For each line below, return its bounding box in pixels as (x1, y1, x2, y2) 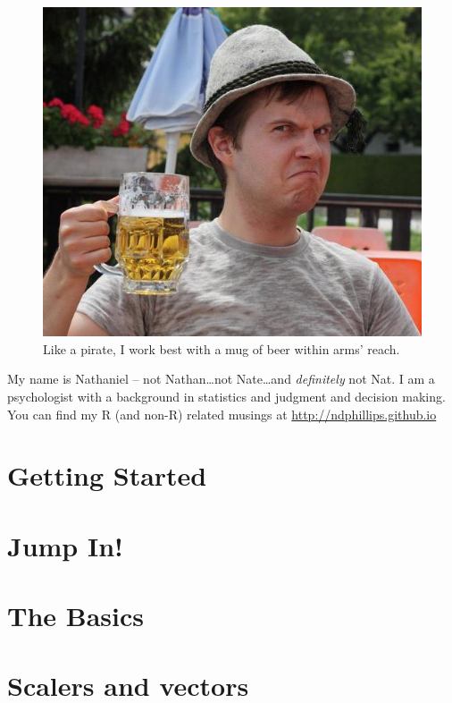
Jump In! (7, 527, 123, 563)
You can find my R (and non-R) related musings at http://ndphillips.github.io (7, 404, 437, 423)
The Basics (7, 597, 144, 634)
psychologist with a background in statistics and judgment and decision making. (7, 386, 446, 405)
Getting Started (7, 457, 207, 494)
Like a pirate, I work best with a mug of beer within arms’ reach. (43, 339, 400, 358)
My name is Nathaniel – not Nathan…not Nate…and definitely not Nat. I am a (7, 369, 435, 388)
